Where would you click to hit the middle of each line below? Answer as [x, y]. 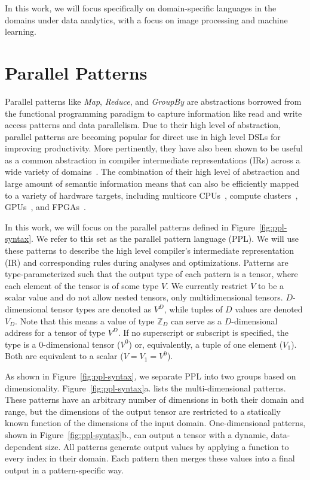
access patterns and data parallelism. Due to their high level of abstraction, [143, 125]
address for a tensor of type [55, 332]
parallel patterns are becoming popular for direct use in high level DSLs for [143, 136]
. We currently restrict [207, 285]
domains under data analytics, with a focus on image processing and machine [146, 19]
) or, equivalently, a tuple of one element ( [206, 344]
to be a [271, 285]
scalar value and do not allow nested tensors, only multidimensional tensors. [144, 297]
